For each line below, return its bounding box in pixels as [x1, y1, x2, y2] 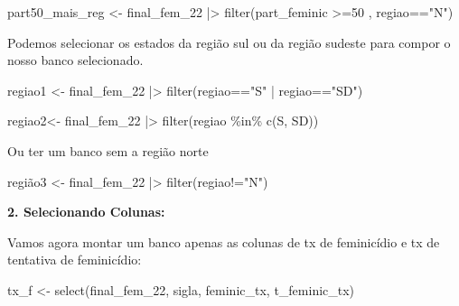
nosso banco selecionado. [7, 51, 144, 70]
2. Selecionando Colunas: [7, 202, 165, 221]
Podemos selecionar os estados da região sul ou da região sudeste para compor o [7, 32, 451, 51]
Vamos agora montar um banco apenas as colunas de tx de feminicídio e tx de [7, 232, 440, 251]
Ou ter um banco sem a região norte [7, 141, 209, 160]
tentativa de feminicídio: [7, 250, 142, 269]
